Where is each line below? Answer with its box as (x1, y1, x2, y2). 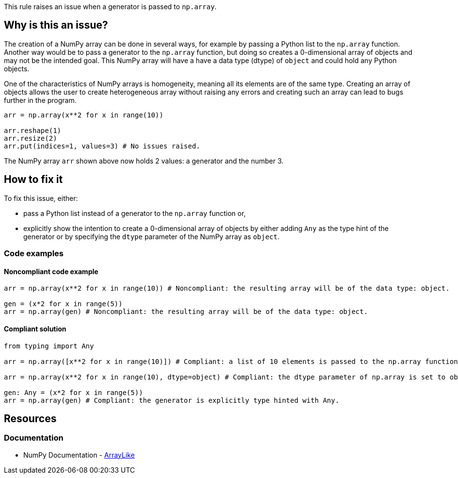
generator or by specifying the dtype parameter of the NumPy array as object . (23, 232, 280, 241)
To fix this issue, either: (4, 194, 78, 202)
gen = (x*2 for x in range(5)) (4, 300, 123, 308)
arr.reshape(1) (4, 126, 62, 134)
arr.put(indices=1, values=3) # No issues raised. (4, 142, 200, 150)
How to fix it (4, 173, 63, 186)
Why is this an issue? (4, 19, 108, 32)
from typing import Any (4, 342, 94, 350)
